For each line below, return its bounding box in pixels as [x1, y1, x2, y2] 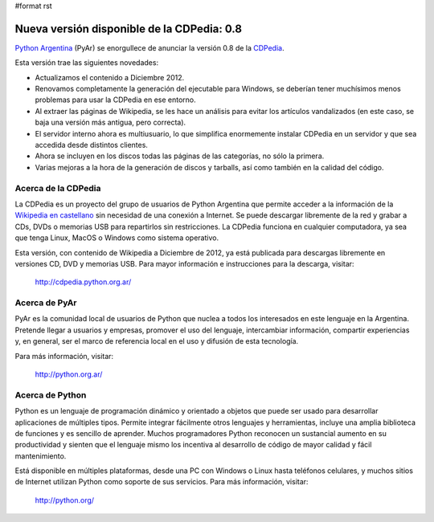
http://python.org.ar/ [35, 369, 103, 379]
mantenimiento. [14, 451, 67, 461]
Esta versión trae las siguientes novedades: [14, 58, 159, 67]
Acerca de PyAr [14, 297, 77, 308]
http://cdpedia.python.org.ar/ [35, 277, 132, 287]
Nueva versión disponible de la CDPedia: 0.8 [14, 22, 243, 35]
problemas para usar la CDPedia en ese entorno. [35, 95, 196, 104]
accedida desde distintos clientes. [35, 141, 149, 150]
